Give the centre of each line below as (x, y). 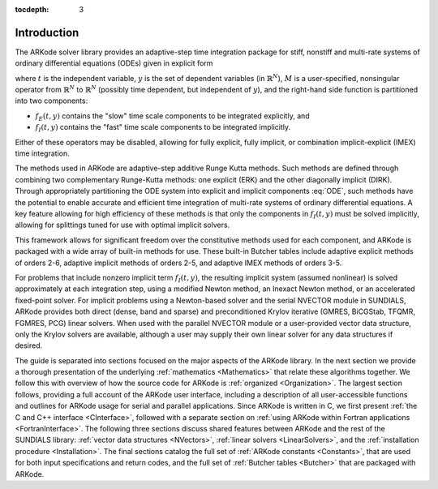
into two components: (52, 101)
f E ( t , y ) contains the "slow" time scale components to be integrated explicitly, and (172, 116)
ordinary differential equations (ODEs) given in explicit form (114, 63)
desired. (29, 345)
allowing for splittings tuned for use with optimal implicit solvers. (122, 225)
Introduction (47, 32)
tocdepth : (32, 9)
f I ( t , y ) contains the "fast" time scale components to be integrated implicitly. (163, 128)
